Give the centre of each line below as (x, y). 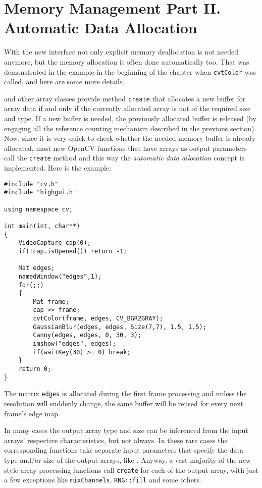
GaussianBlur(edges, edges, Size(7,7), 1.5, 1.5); (120, 327)
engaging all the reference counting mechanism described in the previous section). (130, 128)
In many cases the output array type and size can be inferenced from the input (126, 430)
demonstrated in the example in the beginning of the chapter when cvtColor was (130, 71)
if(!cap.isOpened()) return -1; (73, 251)
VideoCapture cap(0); (55, 243)
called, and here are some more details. (64, 82)
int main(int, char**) (42, 226)
